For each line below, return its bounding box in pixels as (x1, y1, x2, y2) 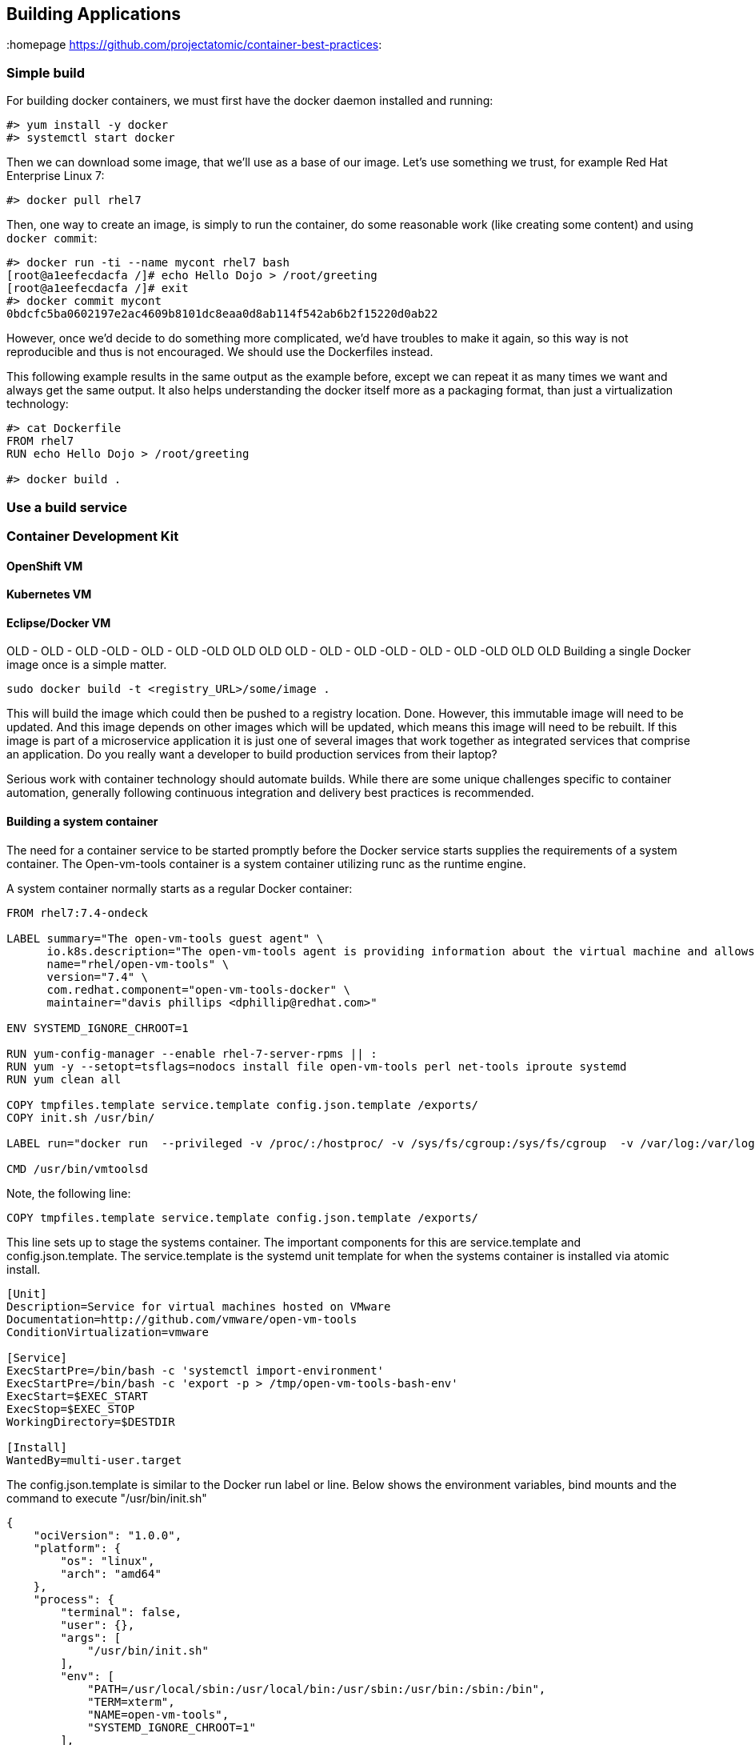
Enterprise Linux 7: (6, 169, 105, 183)
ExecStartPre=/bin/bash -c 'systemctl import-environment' (6, 1363, 385, 1377)
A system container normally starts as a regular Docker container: (6, 881, 353, 895)
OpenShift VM (6, 558, 83, 573)
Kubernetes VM (6, 587, 92, 602)
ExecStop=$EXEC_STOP (6, 1402, 135, 1415)
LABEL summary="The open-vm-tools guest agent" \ (6, 931, 324, 945)
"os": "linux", (60, 1554, 155, 1567)
